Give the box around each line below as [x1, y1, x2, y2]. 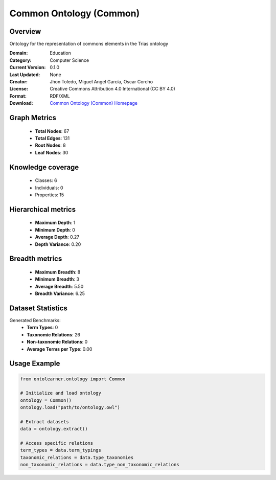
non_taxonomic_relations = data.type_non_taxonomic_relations [20, 462, 179, 468]
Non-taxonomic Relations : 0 [27, 339, 88, 345]
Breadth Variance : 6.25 [35, 290, 85, 296]
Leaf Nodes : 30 [35, 149, 68, 155]
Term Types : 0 [27, 325, 58, 331]
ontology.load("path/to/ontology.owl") [20, 404, 120, 410]
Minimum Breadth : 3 [35, 276, 79, 282]
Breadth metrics [9, 255, 62, 263]
